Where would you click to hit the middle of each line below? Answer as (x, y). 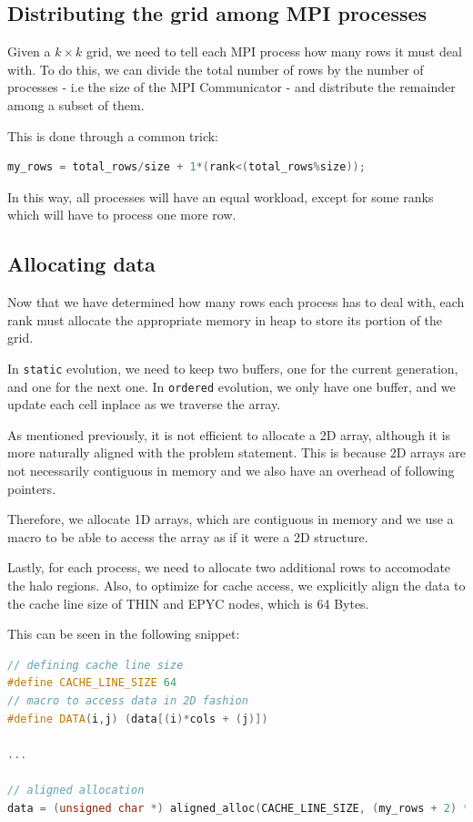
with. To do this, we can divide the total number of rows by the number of (216, 69)
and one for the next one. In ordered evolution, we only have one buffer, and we (231, 386)
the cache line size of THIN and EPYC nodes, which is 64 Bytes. (188, 603)
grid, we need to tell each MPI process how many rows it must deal (274, 51)
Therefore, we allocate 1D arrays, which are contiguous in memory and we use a (231, 519)
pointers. (32, 488)
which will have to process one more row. (122, 215)
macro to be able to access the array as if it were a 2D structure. (188, 536)
